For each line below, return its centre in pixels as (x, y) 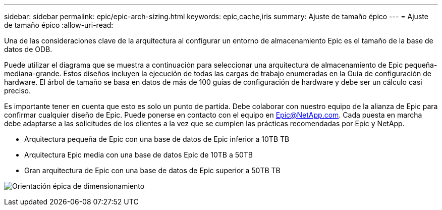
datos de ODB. (28, 49)
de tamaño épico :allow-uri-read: (59, 25)
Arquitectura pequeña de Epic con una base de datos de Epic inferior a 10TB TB (157, 139)
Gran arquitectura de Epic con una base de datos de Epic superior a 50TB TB (152, 170)
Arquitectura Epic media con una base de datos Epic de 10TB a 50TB (139, 155)
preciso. (17, 91)
